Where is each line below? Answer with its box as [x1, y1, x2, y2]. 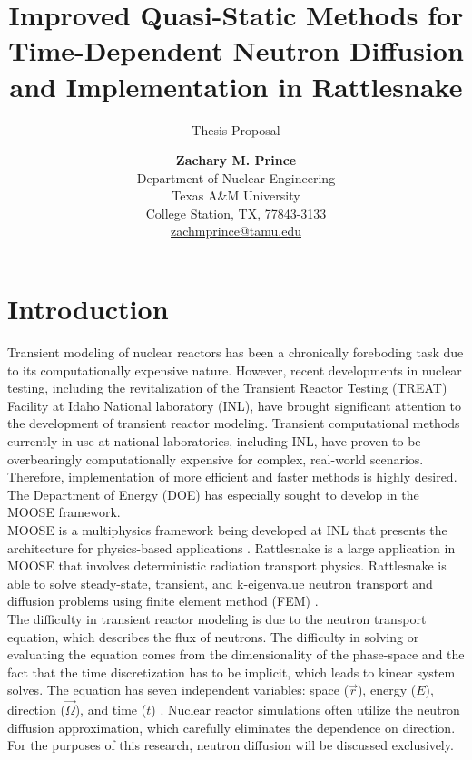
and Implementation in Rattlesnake [9, 67, 463, 104]
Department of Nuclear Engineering [136, 168, 336, 187]
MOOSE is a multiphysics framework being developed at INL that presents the [7, 520, 447, 539]
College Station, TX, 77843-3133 [145, 203, 327, 222]
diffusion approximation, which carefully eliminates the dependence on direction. [7, 717, 456, 736]
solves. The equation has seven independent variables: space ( [7, 680, 349, 699]
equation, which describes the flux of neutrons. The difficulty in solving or [7, 627, 419, 646]
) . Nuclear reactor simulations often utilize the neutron [151, 700, 460, 719]
